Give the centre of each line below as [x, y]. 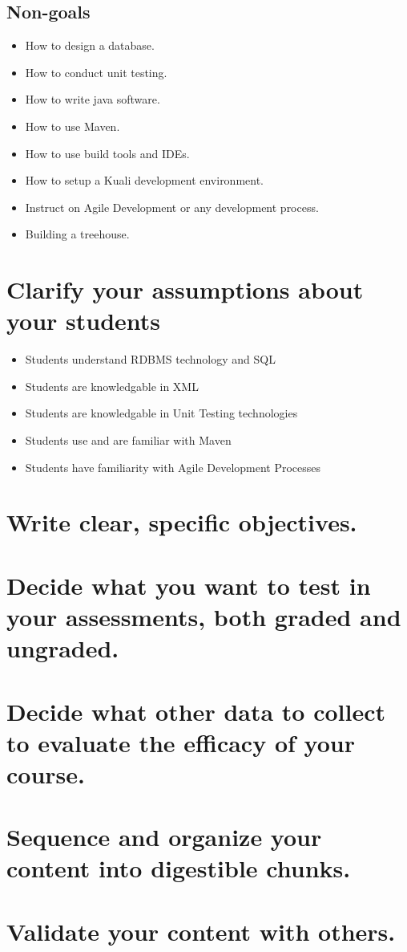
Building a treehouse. [77, 234]
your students [84, 321]
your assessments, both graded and [204, 616]
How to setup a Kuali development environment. [145, 180]
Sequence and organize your [164, 837]
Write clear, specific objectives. [182, 522]
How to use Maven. [73, 126]
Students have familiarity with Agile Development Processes [173, 467]
